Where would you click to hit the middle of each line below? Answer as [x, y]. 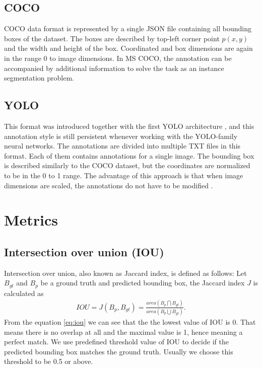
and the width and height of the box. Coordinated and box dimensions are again [128, 48]
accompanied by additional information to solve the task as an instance [114, 68]
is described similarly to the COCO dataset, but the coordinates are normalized [127, 165]
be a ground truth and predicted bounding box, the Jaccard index [143, 283]
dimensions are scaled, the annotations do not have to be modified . [109, 185]
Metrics [31, 220]
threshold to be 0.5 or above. [49, 361]
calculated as [24, 293]
